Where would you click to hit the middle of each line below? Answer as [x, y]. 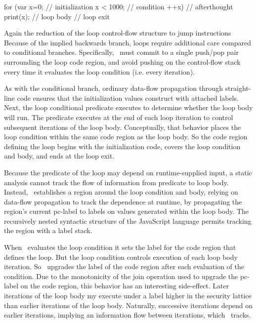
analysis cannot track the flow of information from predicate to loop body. [116, 182]
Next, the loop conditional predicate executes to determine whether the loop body [128, 107]
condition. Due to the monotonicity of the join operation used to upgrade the [121, 276]
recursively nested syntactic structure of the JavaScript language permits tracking [128, 221]
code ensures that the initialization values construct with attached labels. [128, 98]
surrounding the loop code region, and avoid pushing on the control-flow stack [122, 61]
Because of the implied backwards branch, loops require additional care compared [128, 42]
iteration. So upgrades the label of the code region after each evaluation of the [124, 266]
